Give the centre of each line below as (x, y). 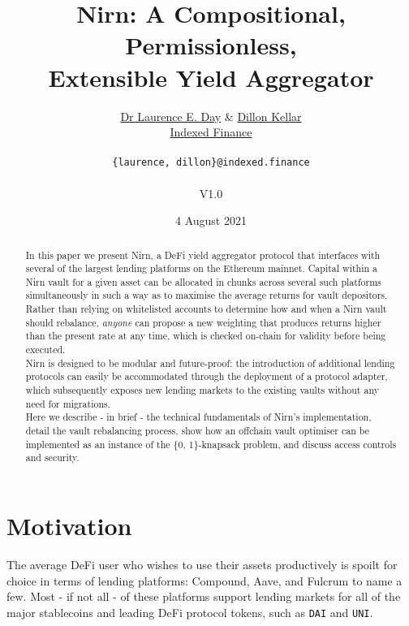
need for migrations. (68, 403)
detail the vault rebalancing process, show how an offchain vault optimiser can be (197, 431)
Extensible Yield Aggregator (211, 77)
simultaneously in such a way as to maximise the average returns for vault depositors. (207, 295)
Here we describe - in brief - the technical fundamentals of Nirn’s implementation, (198, 417)
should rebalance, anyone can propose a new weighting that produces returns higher (203, 322)
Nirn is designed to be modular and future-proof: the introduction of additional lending (210, 363)
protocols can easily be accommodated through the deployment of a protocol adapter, (207, 376)
